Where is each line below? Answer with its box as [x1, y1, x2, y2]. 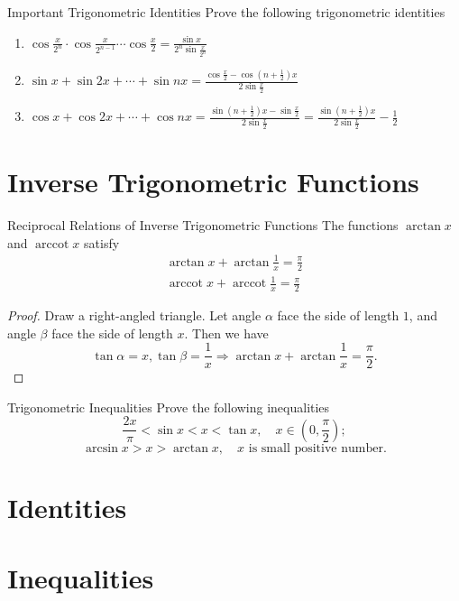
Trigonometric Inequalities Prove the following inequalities [7, 397, 330, 416]
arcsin [86, 441, 118, 455]
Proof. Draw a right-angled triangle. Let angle [7, 305, 262, 324]
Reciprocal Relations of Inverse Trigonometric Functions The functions [7, 215, 399, 234]
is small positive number [248, 441, 383, 455]
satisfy [84, 233, 120, 252]
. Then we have [184, 323, 269, 342]
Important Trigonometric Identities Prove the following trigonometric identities [7, 3, 445, 21]
